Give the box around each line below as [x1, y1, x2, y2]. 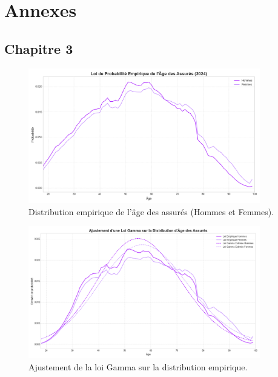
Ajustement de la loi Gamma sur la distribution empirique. [28, 360, 248, 373]
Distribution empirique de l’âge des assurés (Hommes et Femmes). [28, 205, 274, 218]
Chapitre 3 [4, 39, 73, 58]
